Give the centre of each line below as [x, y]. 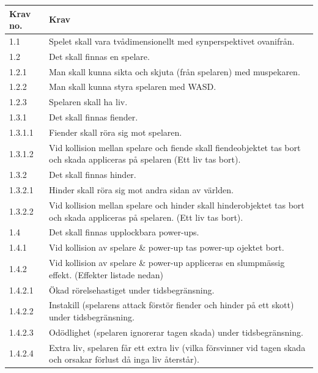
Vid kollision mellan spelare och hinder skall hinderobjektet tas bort [176, 205]
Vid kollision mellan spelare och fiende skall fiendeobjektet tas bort [175, 147]
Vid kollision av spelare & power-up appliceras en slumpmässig [167, 263]
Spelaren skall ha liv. [88, 102]
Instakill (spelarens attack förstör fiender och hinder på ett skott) [171, 305]
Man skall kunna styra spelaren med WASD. [132, 87]
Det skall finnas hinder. [92, 175]
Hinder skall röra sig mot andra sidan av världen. [141, 190]
